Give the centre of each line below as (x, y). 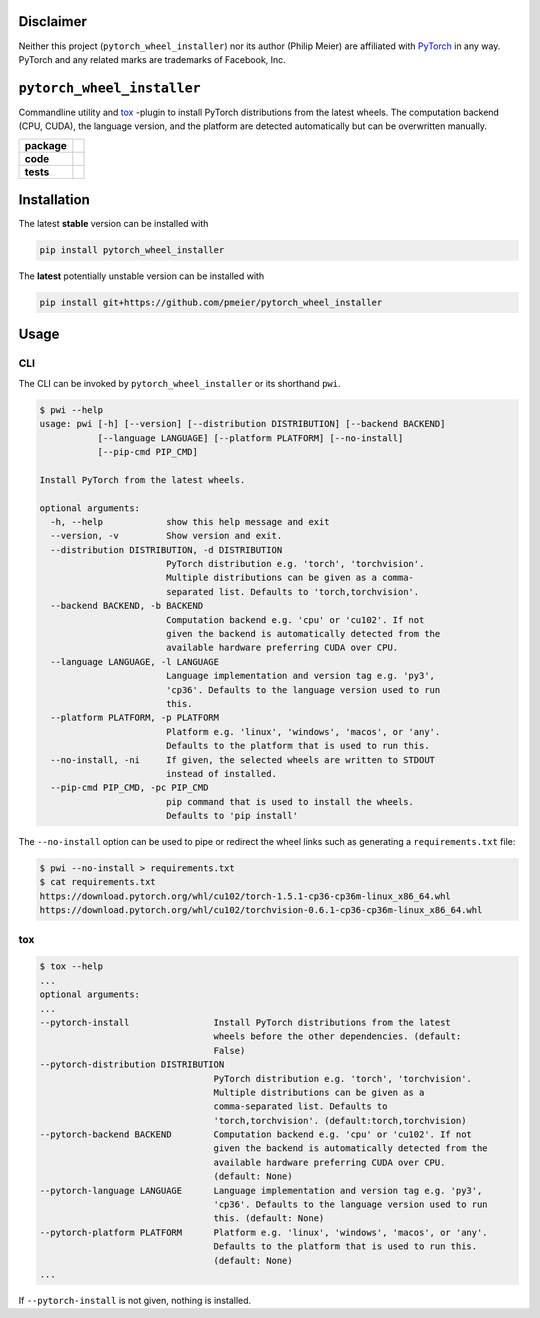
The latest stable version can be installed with (113, 224)
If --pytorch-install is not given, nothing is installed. (135, 1300)
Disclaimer (52, 21)
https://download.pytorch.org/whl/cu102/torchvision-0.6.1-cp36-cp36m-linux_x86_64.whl (261, 910)
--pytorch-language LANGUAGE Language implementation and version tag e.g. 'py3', (261, 1190)
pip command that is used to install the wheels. (290, 801)
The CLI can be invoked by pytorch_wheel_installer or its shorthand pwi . (179, 383)
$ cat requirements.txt (98, 882)
